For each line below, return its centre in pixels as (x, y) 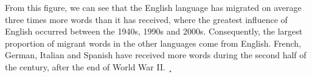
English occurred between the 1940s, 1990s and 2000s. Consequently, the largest (154, 31)
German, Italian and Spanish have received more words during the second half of (156, 55)
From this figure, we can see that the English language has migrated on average (153, 7)
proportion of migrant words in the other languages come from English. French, (153, 43)
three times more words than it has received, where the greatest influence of (146, 19)
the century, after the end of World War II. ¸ (88, 66)
